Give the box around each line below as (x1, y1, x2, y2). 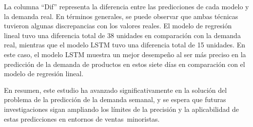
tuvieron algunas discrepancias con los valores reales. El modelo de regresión (4, 21, 232, 31)
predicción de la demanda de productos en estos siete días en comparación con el (4, 59, 245, 69)
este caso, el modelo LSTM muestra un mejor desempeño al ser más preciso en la (4, 49, 246, 59)
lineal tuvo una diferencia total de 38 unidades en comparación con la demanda (4, 30, 241, 40)
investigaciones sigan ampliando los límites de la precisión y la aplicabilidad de (4, 104, 239, 114)
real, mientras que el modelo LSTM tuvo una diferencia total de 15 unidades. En (4, 40, 245, 50)
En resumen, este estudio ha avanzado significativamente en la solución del (4, 85, 227, 95)
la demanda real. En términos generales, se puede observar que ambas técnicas (4, 11, 238, 21)
